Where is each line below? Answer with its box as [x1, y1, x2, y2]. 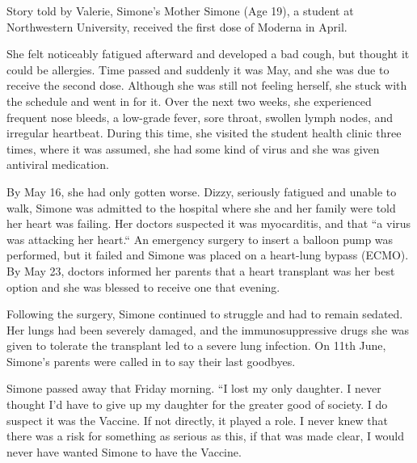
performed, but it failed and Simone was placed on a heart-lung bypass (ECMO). [6, 246, 409, 263]
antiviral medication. [6, 156, 109, 173]
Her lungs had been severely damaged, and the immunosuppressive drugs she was [6, 321, 410, 338]
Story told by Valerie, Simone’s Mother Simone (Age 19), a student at [6, 2, 354, 19]
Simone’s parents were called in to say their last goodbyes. [6, 352, 296, 369]
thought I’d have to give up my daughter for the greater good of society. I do [6, 396, 388, 413]
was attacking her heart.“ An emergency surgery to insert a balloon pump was [6, 230, 394, 247]
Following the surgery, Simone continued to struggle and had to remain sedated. [6, 305, 403, 322]
